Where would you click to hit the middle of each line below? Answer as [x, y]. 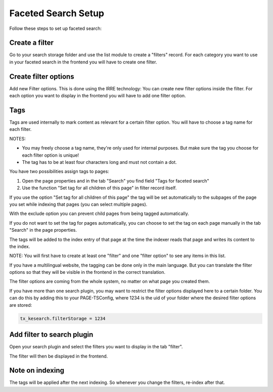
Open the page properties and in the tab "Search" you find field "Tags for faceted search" [116, 181]
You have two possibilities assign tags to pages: [59, 171]
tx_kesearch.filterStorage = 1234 [63, 318]
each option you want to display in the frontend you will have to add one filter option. [98, 96]
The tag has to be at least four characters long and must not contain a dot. [99, 162]
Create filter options [42, 76]
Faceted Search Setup [57, 13]
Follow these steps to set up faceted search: [56, 28]
